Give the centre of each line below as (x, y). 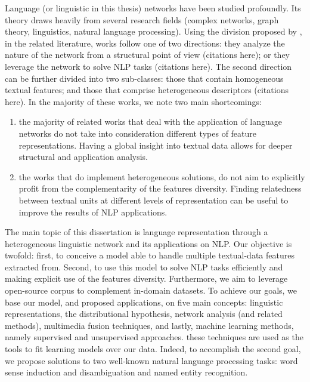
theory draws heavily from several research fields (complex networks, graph (142, 19)
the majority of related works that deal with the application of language (151, 121)
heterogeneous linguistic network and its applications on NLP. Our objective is (148, 243)
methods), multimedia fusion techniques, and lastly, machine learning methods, (149, 325)
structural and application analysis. (83, 157)
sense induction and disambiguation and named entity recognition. (126, 372)
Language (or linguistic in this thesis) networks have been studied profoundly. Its (153, 8)
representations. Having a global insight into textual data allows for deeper (156, 145)
